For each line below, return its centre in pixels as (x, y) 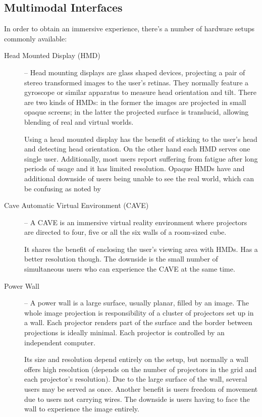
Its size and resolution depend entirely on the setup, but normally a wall (136, 359)
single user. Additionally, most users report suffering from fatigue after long (141, 158)
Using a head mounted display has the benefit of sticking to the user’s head (141, 139)
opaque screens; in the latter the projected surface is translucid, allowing (137, 112)
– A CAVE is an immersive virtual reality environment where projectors (136, 222)
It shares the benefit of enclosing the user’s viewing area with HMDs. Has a (141, 249)
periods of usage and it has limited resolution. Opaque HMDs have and (135, 168)
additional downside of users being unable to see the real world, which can (139, 178)
